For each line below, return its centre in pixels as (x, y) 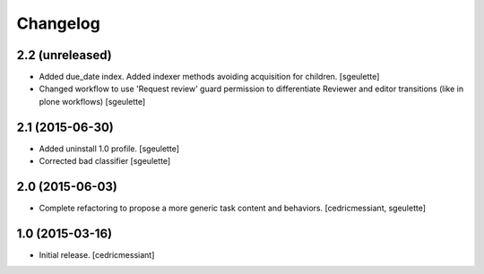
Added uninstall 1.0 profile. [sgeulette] (109, 149)
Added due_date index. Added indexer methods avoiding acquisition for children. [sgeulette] (209, 77)
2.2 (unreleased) (64, 55)
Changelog (58, 23)
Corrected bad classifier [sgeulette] (105, 161)
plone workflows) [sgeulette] (92, 101)
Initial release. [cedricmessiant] (97, 254)
